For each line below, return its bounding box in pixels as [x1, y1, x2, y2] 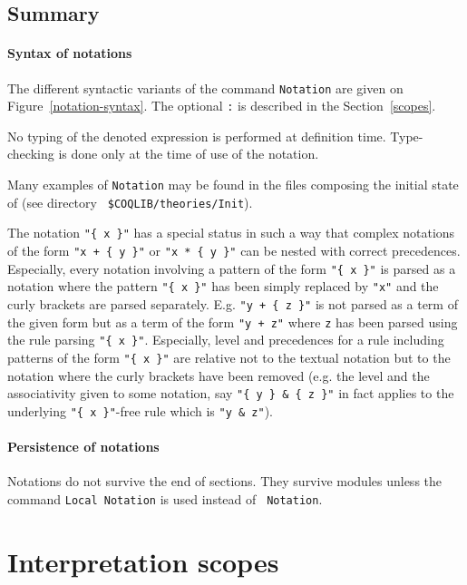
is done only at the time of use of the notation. [58, 144, 319, 163]
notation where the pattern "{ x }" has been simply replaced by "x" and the [7, 277, 439, 296]
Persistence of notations [7, 437, 160, 456]
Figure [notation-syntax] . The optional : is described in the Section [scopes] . [7, 96, 436, 115]
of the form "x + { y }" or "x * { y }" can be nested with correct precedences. [7, 241, 461, 260]
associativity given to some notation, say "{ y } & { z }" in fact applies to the [7, 384, 454, 403]
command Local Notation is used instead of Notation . [7, 489, 323, 508]
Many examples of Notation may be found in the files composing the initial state [7, 175, 459, 194]
